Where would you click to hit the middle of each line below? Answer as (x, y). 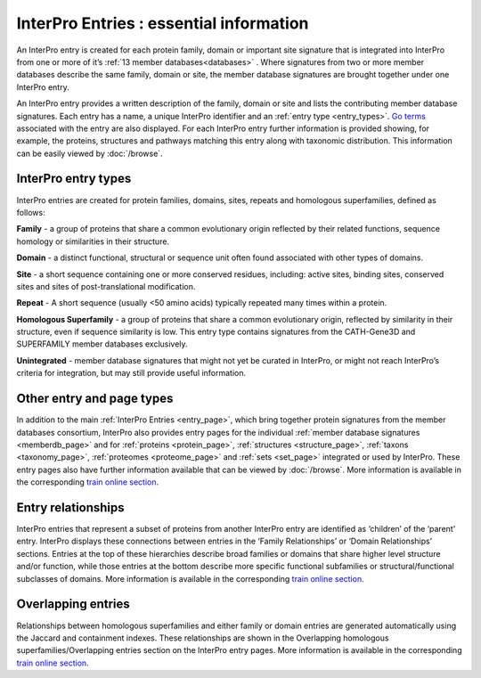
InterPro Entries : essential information (163, 23)
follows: (31, 212)
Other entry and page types (95, 399)
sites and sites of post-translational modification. (106, 286)
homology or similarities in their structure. (93, 241)
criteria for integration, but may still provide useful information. (131, 373)
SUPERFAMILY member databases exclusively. (102, 344)
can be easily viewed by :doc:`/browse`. (90, 153)
